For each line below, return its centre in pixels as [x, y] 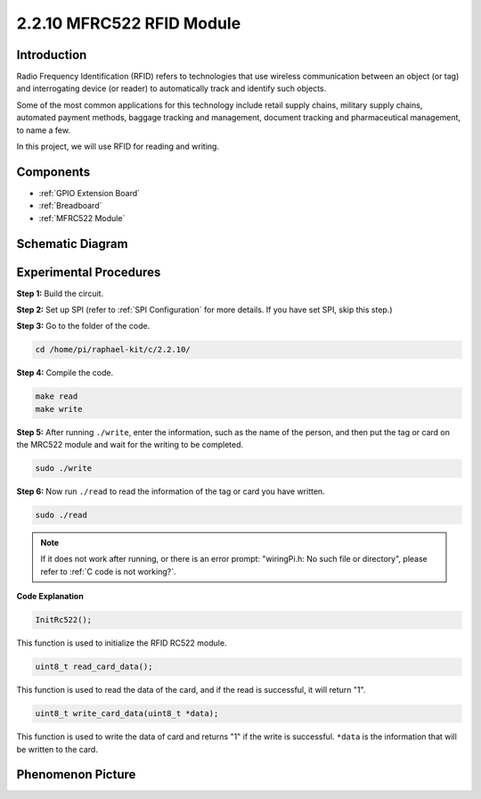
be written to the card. [57, 749]
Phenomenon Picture [76, 774]
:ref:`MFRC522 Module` [82, 218]
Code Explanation [50, 597]
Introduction [52, 55]
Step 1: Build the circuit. [60, 293]
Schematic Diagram [72, 244]
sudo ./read [61, 515]
